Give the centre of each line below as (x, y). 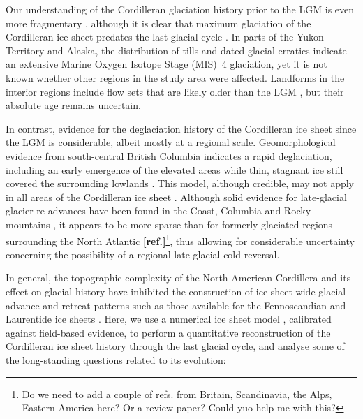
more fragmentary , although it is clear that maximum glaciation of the (158, 23)
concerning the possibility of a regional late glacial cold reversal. (143, 254)
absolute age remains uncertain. (73, 105)
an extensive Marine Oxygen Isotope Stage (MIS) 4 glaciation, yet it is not (166, 64)
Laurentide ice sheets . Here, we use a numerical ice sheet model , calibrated (169, 319)
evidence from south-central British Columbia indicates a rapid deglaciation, (169, 155)
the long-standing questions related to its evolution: (116, 359)
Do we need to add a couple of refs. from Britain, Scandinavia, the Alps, (177, 394)
